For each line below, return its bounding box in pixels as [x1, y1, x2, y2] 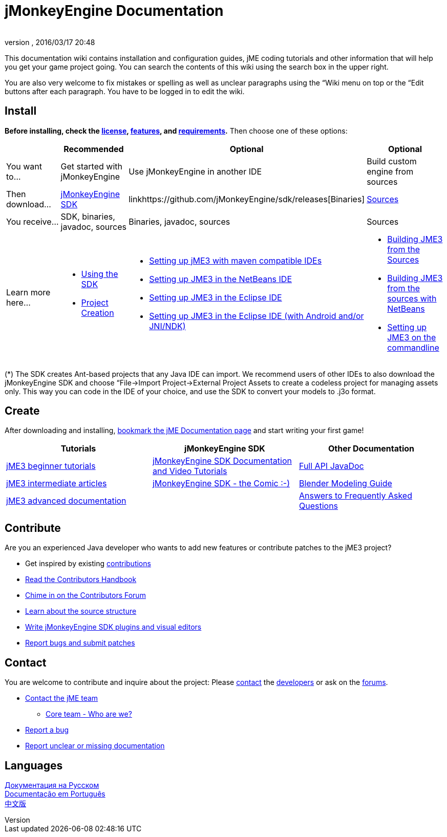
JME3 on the [387, 332, 436, 342]
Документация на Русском [5, 780, 99, 789]
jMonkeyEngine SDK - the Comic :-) [152, 478, 290, 489]
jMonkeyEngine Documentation [5, 2, 224, 19]
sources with [387, 293, 437, 304]
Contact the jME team [25, 694, 98, 703]
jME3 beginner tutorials [6, 461, 96, 471]
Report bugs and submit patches [25, 638, 135, 648]
